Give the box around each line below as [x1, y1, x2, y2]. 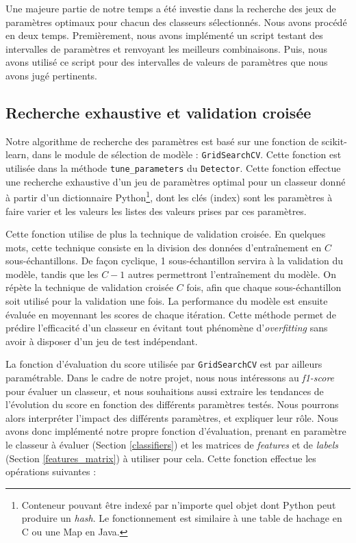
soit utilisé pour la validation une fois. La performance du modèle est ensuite [5, 294, 328, 308]
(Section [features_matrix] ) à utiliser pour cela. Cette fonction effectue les [5, 451, 316, 465]
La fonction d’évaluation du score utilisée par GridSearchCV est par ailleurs [5, 357, 322, 371]
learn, [5, 147, 29, 162]
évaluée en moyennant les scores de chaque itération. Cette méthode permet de [5, 307, 336, 321]
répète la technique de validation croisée [5, 280, 174, 294]
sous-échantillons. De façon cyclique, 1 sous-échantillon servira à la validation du [5, 253, 344, 268]
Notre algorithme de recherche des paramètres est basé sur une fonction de [5, 134, 319, 148]
